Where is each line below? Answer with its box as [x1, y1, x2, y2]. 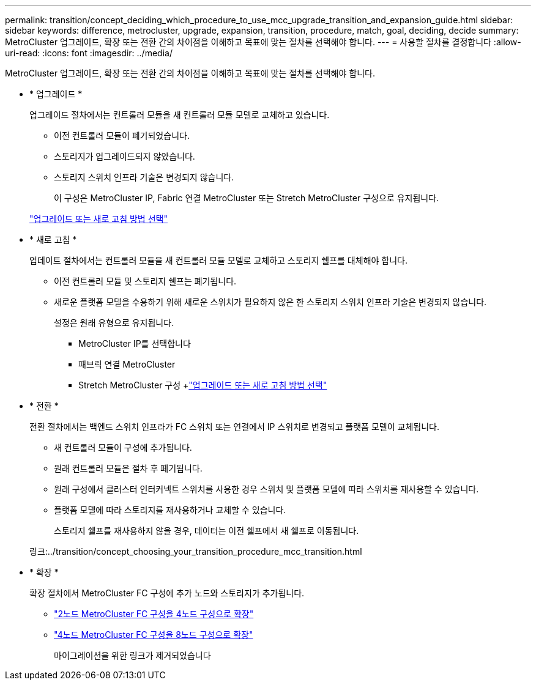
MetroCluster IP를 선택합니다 [78, 338, 191, 349]
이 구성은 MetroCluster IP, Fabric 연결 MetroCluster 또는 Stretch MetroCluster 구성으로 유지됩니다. [54, 193, 439, 203]
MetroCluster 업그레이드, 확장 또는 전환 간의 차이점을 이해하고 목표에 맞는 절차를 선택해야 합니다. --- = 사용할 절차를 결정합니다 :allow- [5, 37, 521, 47]
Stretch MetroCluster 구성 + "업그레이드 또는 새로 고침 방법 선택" [78, 380, 327, 390]
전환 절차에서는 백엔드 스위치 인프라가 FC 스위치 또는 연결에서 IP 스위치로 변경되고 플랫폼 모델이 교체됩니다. [29, 421, 439, 432]
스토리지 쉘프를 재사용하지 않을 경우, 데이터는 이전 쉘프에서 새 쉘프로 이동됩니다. [54, 525, 359, 536]
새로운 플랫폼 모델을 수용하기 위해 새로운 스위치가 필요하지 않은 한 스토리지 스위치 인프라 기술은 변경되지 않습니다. [54, 297, 487, 307]
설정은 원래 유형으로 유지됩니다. [54, 317, 174, 328]
